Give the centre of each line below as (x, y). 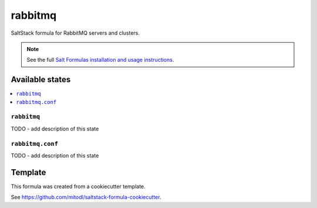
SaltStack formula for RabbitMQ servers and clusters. (75, 33)
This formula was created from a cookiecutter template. (78, 186)
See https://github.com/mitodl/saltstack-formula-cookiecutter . (86, 197)
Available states (41, 80)
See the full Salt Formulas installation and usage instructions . (100, 60)
